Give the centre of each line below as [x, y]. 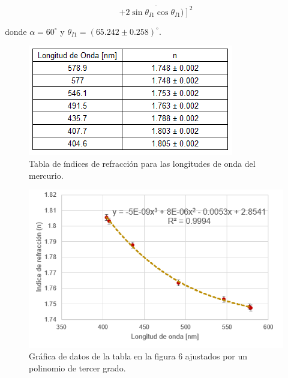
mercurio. [46, 175]
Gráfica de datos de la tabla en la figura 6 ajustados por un [138, 356]
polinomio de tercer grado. [77, 367]
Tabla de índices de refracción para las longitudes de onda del [142, 163]
